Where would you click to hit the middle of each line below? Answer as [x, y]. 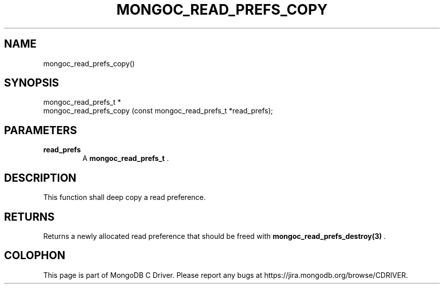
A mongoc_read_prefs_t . [125, 158]
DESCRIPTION [40, 178]
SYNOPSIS [32, 83]
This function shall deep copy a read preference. [124, 197]
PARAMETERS [41, 130]
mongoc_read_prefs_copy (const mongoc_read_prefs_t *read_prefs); [158, 111]
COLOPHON [35, 256]
